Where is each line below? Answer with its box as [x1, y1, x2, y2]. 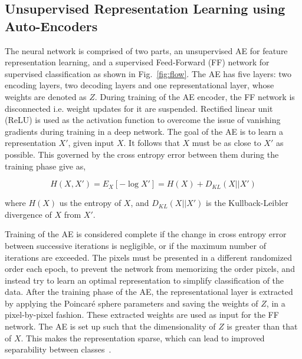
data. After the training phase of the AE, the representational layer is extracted [5, 285, 293, 298]
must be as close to [192, 137, 261, 149]
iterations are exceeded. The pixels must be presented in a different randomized [5, 251, 292, 263]
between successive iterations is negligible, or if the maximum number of [5, 239, 267, 251]
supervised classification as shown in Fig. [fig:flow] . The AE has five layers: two [5, 67, 292, 79]
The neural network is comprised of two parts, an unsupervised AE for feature [5, 44, 288, 56]
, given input [68, 137, 114, 149]
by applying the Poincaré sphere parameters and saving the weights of [5, 297, 258, 309]
